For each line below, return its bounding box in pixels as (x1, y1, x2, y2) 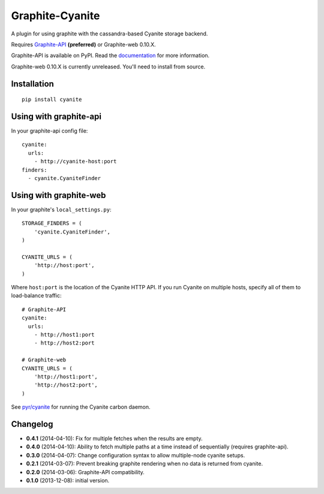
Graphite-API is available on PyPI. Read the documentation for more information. (11, 52, 210, 59)
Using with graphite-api (11, 111, 102, 121)
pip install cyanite (22, 96, 82, 103)
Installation (11, 79, 54, 89)
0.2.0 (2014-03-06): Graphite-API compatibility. (26, 468, 145, 475)
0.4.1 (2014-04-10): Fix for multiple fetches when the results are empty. (26, 435, 203, 442)
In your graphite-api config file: (11, 127, 88, 134)
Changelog (11, 419, 53, 429)
